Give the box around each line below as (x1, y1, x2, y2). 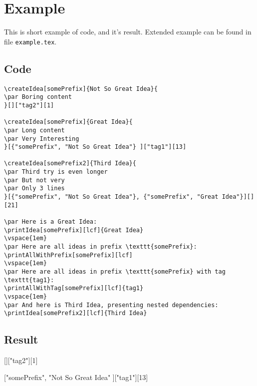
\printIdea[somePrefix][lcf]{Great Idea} (4, 226, 144, 234)
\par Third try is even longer (4, 168, 108, 176)
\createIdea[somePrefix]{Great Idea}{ (4, 118, 133, 126)
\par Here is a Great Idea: (4, 218, 97, 226)
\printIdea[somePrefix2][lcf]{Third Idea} (4, 310, 147, 317)
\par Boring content (4, 93, 72, 101)
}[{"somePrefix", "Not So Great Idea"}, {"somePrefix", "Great (4, 193, 219, 201)
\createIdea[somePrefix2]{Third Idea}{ (4, 160, 136, 167)
